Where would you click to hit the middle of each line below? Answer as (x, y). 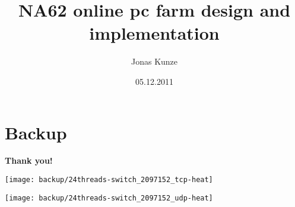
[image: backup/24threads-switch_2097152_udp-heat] (109, 198)
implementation (154, 33)
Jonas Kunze (154, 61)
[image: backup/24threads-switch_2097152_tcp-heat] (109, 180)
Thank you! (29, 160)
